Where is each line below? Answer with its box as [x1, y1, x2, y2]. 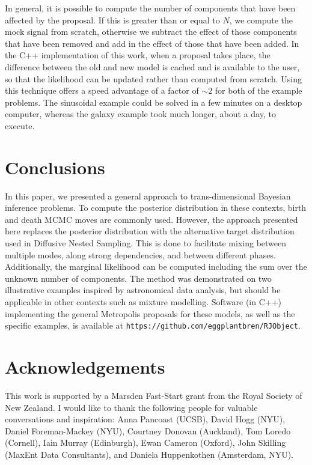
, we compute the [229, 13, 293, 26]
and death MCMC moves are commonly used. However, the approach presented [5, 213, 298, 225]
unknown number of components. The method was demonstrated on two [5, 272, 272, 284]
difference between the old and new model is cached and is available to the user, [5, 60, 300, 73]
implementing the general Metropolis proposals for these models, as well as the [5, 307, 295, 320]
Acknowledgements [5, 354, 165, 379]
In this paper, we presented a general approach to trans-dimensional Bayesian [5, 189, 291, 202]
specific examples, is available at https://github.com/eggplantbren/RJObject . [5, 319, 301, 332]
